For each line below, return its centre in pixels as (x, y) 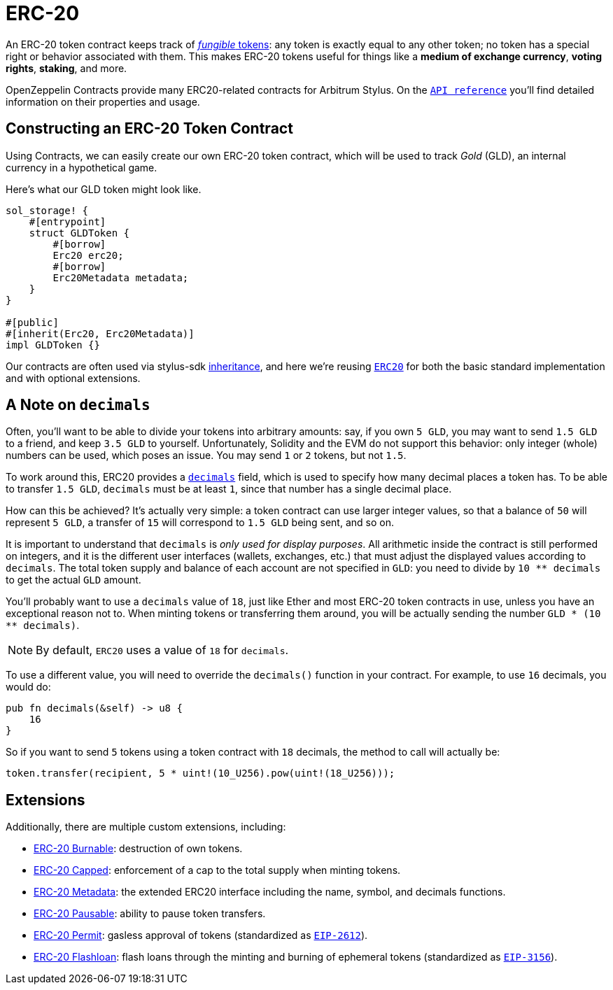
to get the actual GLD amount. (73, 580)
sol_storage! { (47, 210)
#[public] (32, 322)
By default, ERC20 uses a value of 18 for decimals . (162, 650)
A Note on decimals (78, 405)
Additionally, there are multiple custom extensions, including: (146, 827)
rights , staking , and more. (66, 68)
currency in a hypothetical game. (82, 167)
